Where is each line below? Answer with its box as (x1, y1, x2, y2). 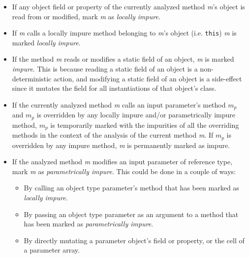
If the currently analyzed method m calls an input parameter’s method (12, 99, 226, 110)
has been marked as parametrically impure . (24, 219, 154, 229)
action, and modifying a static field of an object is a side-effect (53, 73, 242, 83)
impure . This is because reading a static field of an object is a (12, 64, 198, 74)
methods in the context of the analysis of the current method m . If (12, 130, 214, 140)
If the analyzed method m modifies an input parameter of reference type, (12, 156, 233, 167)
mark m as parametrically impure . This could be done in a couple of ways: (12, 166, 236, 176)
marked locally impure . (12, 37, 81, 47)
